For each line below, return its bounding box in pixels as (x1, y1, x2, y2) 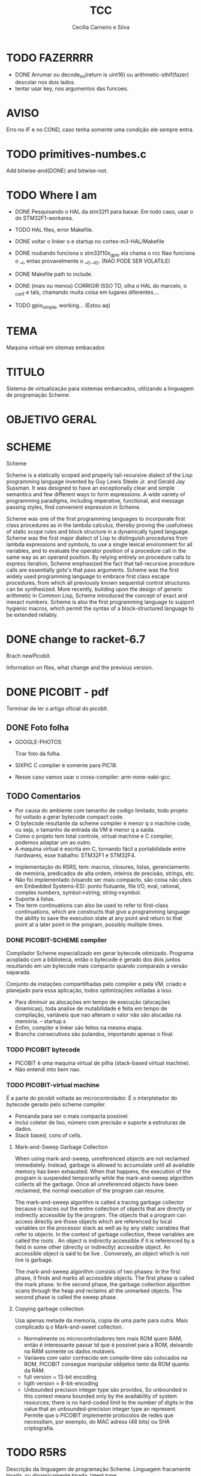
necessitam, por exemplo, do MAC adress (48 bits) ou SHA (23, 1418, 170, 1425)
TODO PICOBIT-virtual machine (6, 1080, 100, 1089)
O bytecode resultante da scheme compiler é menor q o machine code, (14, 820, 191, 827)
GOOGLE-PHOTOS (14, 738, 62, 746)
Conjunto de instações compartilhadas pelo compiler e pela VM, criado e (6, 980, 187, 988)
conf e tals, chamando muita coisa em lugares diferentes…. (14, 288, 160, 297)
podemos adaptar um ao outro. (14, 838, 92, 846)
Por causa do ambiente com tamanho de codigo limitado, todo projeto (14, 806, 188, 814)
